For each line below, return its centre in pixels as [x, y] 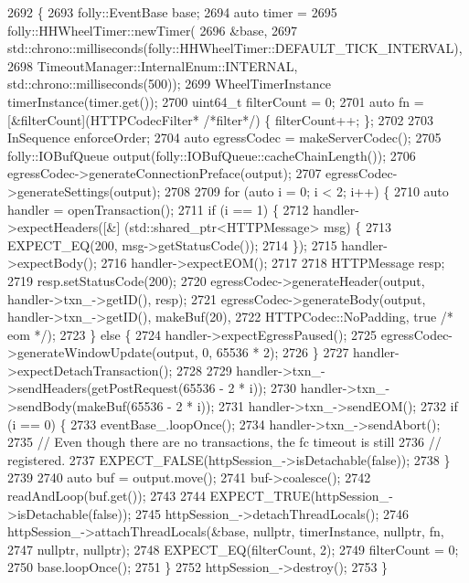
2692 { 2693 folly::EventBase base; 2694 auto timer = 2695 [172, 12]
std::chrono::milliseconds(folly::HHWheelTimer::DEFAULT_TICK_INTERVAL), [235, 48]
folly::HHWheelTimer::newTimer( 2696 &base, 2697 [153, 30]
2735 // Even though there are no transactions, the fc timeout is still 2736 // [224, 442]
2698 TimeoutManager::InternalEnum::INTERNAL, [153, 65]
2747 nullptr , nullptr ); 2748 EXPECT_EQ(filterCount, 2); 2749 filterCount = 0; [233, 549]
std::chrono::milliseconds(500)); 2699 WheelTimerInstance [169, 84]
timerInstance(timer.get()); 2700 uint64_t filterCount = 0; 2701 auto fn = [216, 101]
